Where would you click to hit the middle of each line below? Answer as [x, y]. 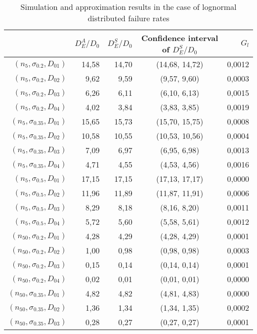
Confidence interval [180, 38]
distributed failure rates [128, 18]
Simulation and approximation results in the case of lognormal [128, 7]
